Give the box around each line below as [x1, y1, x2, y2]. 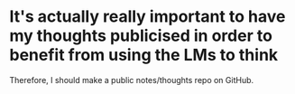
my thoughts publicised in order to [9, 25, 273, 46]
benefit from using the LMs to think [9, 45, 279, 65]
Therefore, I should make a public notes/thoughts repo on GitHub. [9, 74, 254, 85]
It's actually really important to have [9, 6, 286, 27]
